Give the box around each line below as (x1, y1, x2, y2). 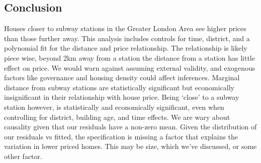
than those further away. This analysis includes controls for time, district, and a (4, 33, 250, 43)
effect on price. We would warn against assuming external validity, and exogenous (4, 62, 255, 73)
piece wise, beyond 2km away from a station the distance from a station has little (4, 52, 255, 63)
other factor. (4, 150, 42, 161)
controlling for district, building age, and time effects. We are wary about (4, 111, 230, 122)
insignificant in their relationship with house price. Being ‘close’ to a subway (4, 92, 239, 102)
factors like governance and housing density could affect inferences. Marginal (4, 72, 240, 83)
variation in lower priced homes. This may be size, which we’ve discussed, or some (4, 141, 257, 151)
